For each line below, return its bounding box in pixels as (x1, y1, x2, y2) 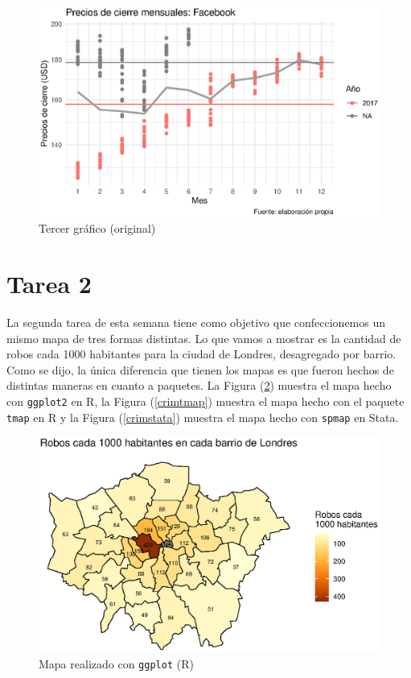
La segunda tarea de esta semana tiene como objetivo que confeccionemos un (6, 314, 386, 330)
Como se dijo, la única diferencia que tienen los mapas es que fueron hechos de (6, 361, 394, 378)
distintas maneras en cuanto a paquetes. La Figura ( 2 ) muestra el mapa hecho (6, 377, 392, 394)
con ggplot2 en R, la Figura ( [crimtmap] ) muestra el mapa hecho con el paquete (6, 392, 405, 409)
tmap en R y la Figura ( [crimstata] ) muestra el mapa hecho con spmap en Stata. (6, 408, 399, 425)
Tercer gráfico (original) (39, 220, 156, 237)
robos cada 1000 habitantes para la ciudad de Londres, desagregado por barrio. (6, 345, 397, 362)
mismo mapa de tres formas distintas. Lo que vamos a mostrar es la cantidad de (6, 329, 401, 346)
